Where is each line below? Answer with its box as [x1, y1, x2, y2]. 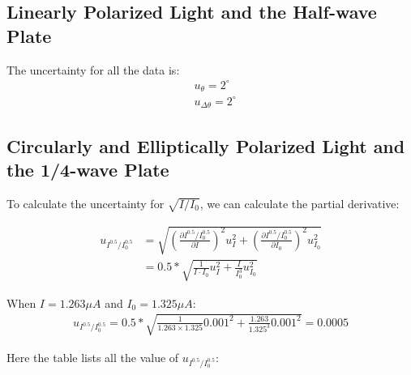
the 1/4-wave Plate [6, 156, 169, 181]
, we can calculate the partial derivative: [199, 194, 400, 211]
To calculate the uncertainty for [6, 194, 165, 211]
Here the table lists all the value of [6, 348, 179, 365]
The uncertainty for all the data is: [6, 61, 180, 78]
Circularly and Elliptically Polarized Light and [6, 133, 405, 158]
